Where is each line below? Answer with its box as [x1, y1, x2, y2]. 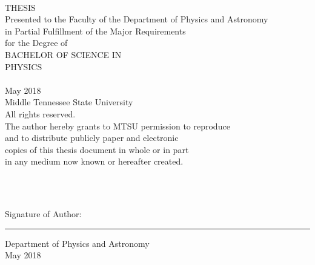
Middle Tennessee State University [5, 96, 133, 108]
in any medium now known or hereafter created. [5, 155, 184, 168]
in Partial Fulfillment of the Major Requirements [5, 24, 186, 37]
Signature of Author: [5, 208, 82, 220]
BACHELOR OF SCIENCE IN [5, 48, 122, 61]
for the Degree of [5, 36, 68, 49]
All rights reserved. [5, 107, 76, 120]
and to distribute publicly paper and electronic [5, 131, 179, 144]
